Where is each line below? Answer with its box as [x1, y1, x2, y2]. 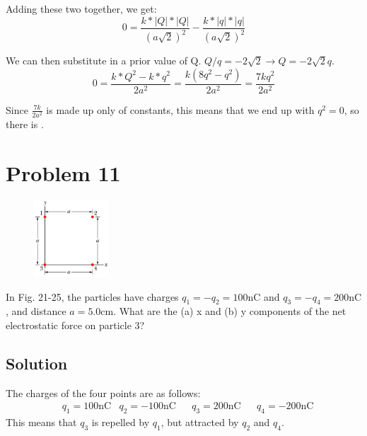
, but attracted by [161, 415, 239, 430]
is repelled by [91, 415, 150, 430]
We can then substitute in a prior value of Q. [6, 53, 202, 67]
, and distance [6, 304, 66, 319]
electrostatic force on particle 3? [6, 318, 145, 333]
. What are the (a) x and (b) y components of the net [113, 304, 346, 319]
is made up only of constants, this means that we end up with [46, 102, 315, 117]
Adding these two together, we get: [6, 1, 157, 16]
